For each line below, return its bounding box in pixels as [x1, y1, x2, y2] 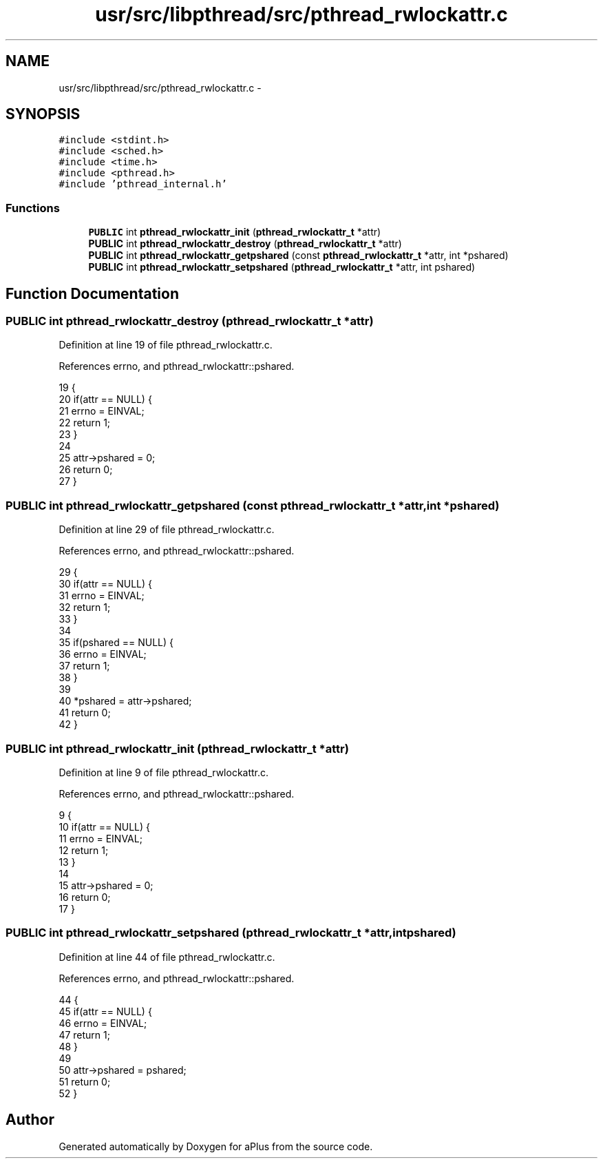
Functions [6, 200, 60, 215]
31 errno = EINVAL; [59, 590, 145, 602]
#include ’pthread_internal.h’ [59, 178, 227, 190]
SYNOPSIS [6, 105, 81, 123]
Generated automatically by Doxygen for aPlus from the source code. [59, 1140, 373, 1152]
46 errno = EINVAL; [59, 1017, 147, 1029]
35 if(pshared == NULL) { [59, 636, 174, 649]
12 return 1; [59, 844, 109, 856]
